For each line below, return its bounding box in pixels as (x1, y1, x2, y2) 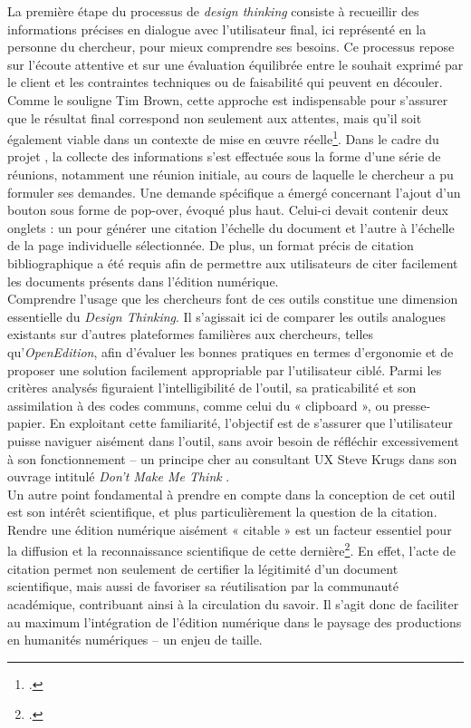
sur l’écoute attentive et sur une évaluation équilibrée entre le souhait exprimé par (7, 54, 464, 73)
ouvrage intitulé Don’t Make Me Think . (7, 467, 230, 486)
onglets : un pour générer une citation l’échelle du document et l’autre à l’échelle (7, 218, 455, 237)
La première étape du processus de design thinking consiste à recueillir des (7, 2, 419, 20)
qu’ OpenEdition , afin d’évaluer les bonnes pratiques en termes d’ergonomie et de (7, 342, 454, 361)
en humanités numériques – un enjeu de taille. (7, 630, 263, 649)
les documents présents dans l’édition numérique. (7, 271, 279, 290)
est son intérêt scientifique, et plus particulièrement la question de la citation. (7, 502, 437, 521)
